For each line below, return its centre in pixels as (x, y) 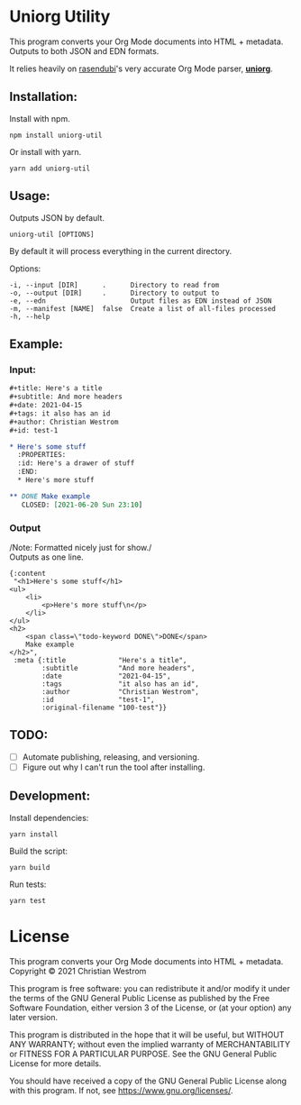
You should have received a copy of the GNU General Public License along (148, 1081)
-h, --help (30, 316)
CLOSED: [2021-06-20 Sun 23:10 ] (82, 505)
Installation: (44, 97)
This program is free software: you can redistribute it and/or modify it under (150, 988)
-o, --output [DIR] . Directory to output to (114, 293)
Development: (50, 796)
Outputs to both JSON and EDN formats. (84, 50)
